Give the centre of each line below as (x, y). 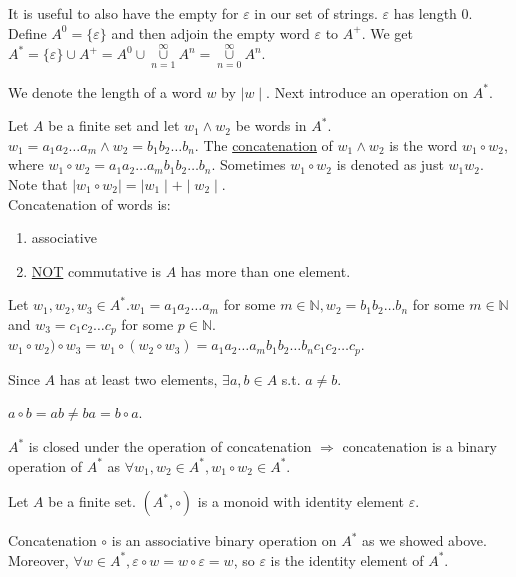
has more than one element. (265, 270)
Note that (38, 184)
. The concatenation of (263, 144)
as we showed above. (424, 540)
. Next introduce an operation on (367, 91)
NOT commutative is (96, 270)
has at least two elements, (138, 378)
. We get (387, 32)
